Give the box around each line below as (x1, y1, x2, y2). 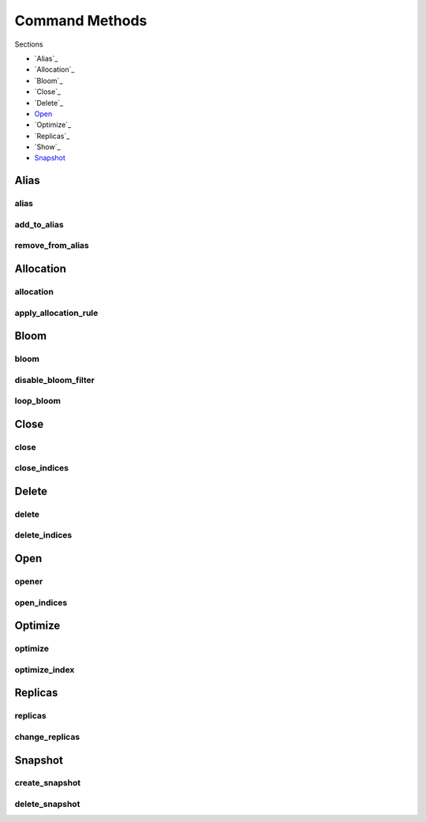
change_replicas (14, 731, 80, 742)
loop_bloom (14, 396, 61, 407)
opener (14, 576, 43, 587)
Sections (14, 39, 43, 49)
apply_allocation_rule (14, 307, 99, 318)
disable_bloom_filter (14, 374, 95, 385)
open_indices (14, 597, 68, 608)
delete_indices (14, 530, 73, 541)
